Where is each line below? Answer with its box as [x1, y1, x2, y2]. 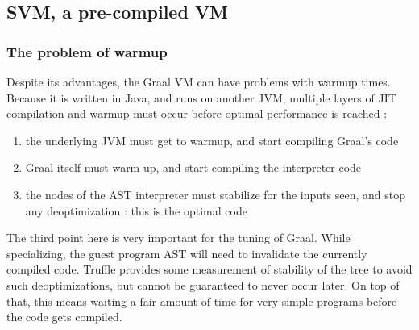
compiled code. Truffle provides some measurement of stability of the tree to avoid [6, 261, 413, 278]
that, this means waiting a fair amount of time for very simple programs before [6, 292, 397, 309]
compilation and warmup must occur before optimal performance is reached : [6, 105, 388, 122]
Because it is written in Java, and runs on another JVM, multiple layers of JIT [6, 89, 396, 106]
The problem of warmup [6, 41, 168, 61]
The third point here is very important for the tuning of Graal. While [6, 229, 351, 246]
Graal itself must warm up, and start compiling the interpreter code [25, 159, 362, 176]
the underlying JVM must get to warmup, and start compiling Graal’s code [25, 132, 399, 148]
